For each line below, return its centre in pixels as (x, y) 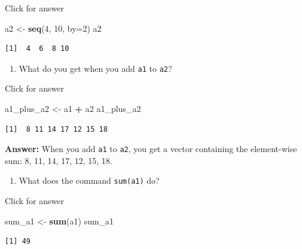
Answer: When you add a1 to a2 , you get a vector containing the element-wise (151, 149)
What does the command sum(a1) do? (89, 180)
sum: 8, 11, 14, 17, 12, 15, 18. (59, 160)
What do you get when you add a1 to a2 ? (95, 68)
